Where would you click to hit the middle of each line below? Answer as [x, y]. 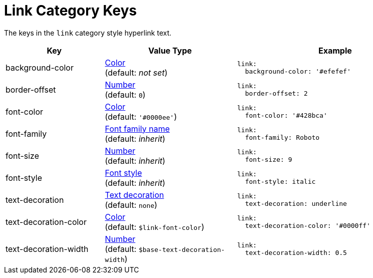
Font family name [137, 128]
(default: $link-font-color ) [155, 227]
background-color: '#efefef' [298, 71]
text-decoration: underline [296, 203]
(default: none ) [131, 205]
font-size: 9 [269, 159]
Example [335, 50]
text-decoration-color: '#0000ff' [308, 225]
